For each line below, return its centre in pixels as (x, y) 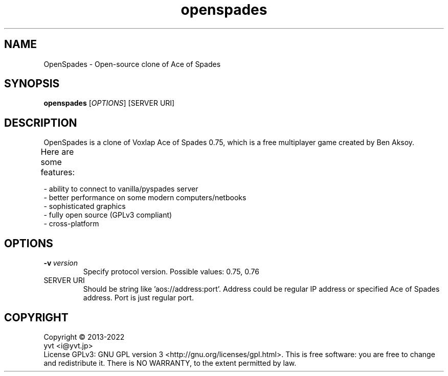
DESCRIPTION (41, 123)
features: (58, 172)
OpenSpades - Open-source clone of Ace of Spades (132, 64)
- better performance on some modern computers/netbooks (145, 198)
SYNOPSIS (32, 84)
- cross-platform (71, 224)
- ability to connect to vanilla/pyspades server (121, 189)
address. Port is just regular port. (138, 298)
